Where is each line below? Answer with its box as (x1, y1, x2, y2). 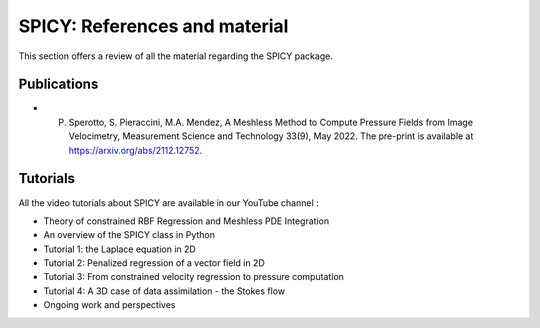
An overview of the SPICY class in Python (43, 229, 215, 241)
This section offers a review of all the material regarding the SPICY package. (18, 50, 334, 62)
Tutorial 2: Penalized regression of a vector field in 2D (43, 257, 265, 269)
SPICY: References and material (18, 15, 289, 37)
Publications (18, 76, 99, 93)
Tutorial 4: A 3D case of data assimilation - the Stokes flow (43, 285, 285, 297)
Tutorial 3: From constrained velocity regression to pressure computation (43, 271, 345, 283)
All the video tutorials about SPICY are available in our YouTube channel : (18, 196, 319, 209)
